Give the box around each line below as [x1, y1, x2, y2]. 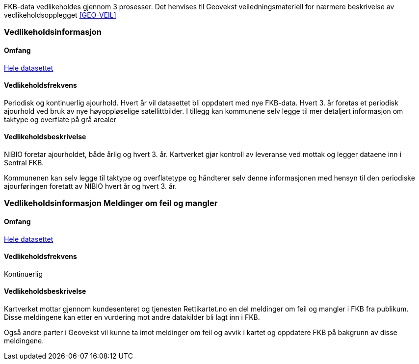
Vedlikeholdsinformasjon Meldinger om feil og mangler [4, 198, 218, 208]
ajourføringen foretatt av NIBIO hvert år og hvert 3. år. [4, 182, 177, 191]
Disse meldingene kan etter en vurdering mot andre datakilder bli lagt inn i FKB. [4, 313, 260, 322]
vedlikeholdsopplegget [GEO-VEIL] [4, 11, 116, 19]
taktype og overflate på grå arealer [4, 115, 116, 124]
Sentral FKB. [4, 158, 44, 167]
